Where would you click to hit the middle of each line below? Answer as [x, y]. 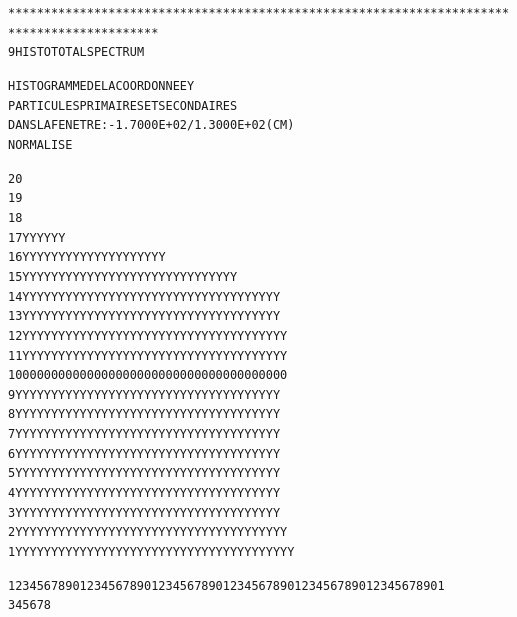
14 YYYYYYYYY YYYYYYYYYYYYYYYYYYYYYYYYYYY [144, 296]
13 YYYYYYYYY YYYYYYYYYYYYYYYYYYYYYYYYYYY [144, 316]
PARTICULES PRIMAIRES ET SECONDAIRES [123, 105]
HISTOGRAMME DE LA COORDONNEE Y [101, 85]
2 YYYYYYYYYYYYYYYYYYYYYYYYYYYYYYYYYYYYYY [148, 532]
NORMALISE [40, 144]
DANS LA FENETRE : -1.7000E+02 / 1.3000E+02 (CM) [151, 125]
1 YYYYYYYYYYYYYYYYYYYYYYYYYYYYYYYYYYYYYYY [151, 552]
